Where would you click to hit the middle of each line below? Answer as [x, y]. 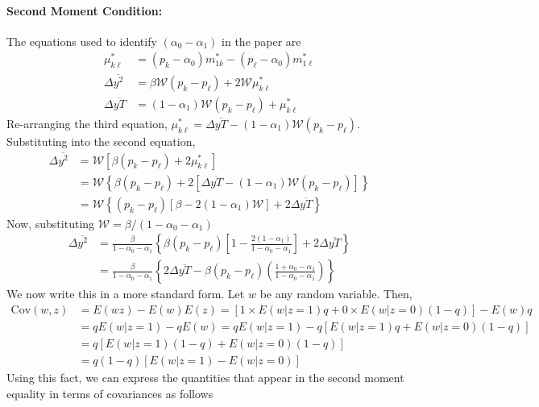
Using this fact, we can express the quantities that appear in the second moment [205, 378]
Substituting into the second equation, [101, 141]
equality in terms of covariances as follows [110, 393]
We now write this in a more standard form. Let [126, 294]
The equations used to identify [82, 41]
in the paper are [261, 41]
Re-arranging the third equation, [87, 123]
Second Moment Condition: [85, 10]
